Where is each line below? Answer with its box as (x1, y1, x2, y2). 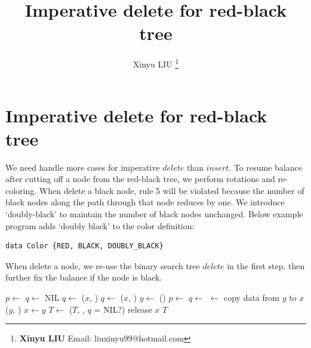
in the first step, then (227, 259, 305, 272)
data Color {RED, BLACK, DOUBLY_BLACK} (5, 242, 164, 251)
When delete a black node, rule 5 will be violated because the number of (39, 184, 304, 196)
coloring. (5, 184, 37, 196)
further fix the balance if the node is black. (5, 271, 162, 284)
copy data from (223, 291, 279, 304)
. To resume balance (229, 161, 302, 173)
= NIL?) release (94, 303, 152, 315)
